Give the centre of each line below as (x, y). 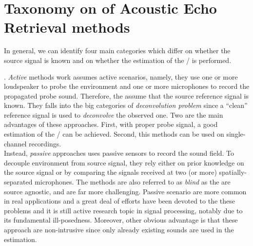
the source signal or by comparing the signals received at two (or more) (110, 172)
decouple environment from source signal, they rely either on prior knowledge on (124, 162)
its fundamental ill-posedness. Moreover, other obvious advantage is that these (121, 220)
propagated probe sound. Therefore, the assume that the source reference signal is (126, 95)
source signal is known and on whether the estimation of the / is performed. (118, 60)
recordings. (45, 143)
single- (236, 134)
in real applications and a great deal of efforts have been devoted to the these (119, 201)
